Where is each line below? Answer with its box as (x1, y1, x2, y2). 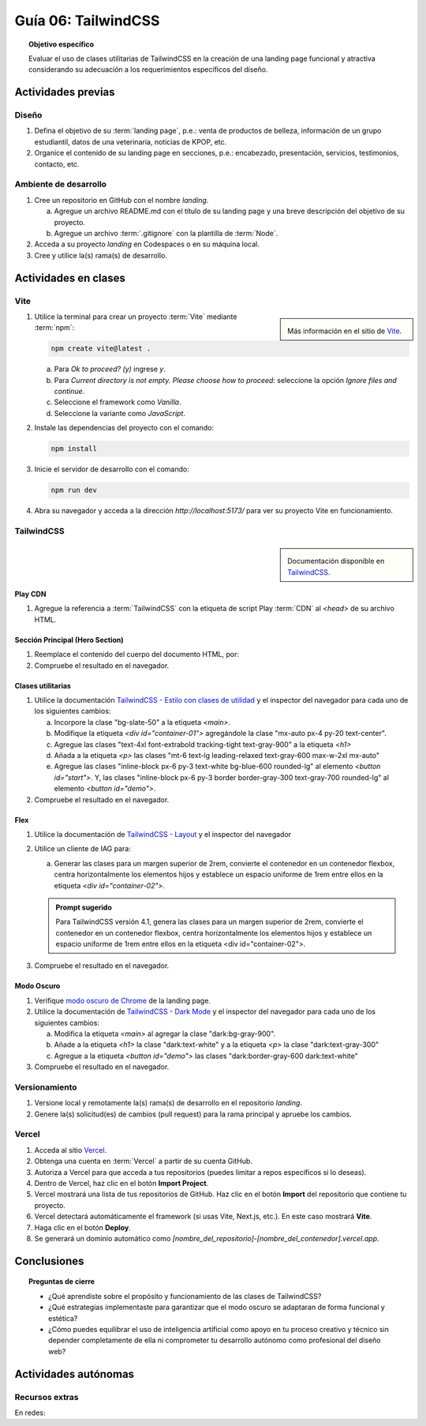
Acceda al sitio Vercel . (34, 1145, 107, 1154)
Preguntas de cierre (28, 1277, 95, 1286)
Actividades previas (14, 85, 115, 99)
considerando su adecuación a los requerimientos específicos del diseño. (28, 65, 268, 74)
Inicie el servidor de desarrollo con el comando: (34, 464, 189, 474)
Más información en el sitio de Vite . (287, 326, 402, 336)
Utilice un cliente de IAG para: (34, 844, 132, 854)
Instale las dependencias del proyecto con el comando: (34, 423, 215, 433)
